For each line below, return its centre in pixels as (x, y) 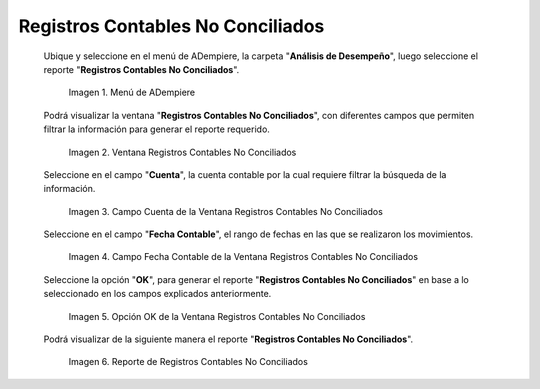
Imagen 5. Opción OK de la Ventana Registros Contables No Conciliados (217, 316)
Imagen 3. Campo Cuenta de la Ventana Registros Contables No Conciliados (226, 211)
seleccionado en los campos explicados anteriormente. (157, 294)
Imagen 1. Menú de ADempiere (131, 92)
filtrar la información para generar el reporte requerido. (156, 129)
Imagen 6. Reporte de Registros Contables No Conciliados (188, 362)
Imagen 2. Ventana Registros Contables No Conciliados (182, 152)
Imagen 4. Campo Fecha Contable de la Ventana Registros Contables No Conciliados (243, 257)
